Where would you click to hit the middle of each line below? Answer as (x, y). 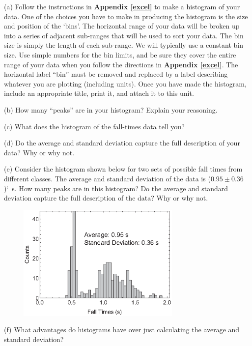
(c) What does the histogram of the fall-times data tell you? (94, 126)
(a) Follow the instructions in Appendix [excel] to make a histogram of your (122, 6)
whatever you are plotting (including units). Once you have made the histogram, (125, 83)
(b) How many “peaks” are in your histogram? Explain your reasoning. (111, 109)
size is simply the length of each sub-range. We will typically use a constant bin (124, 45)
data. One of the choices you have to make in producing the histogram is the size (126, 16)
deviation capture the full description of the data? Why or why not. (106, 198)
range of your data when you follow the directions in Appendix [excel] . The (121, 64)
